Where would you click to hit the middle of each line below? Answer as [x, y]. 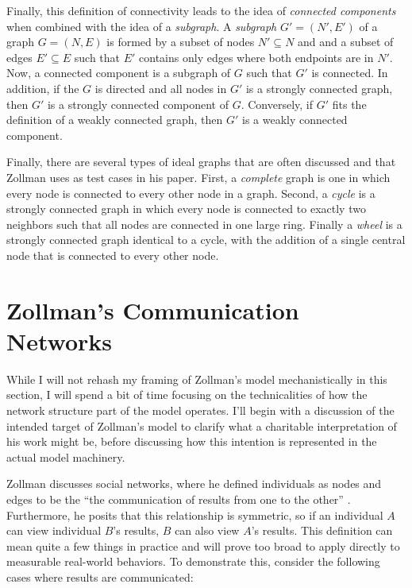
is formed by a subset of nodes [181, 42]
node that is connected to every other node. [113, 255]
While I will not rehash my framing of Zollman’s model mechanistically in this [197, 379]
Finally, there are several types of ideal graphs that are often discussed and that [201, 162]
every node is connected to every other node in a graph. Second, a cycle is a [191, 193]
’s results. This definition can [322, 530]
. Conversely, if [277, 104]
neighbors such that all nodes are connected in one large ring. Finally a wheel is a [204, 224]
